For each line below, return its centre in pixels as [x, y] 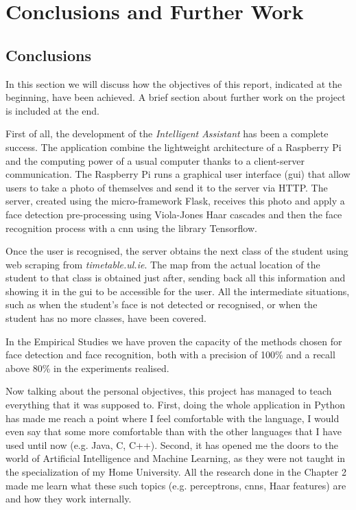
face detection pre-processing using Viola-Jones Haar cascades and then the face [174, 214]
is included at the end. [52, 110]
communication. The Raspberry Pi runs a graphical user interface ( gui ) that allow [178, 174]
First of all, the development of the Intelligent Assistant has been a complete [167, 134]
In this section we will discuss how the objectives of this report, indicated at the [174, 83]
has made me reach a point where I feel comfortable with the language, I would [173, 418]
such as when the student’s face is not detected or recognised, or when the [162, 304]
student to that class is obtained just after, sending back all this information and [176, 278]
